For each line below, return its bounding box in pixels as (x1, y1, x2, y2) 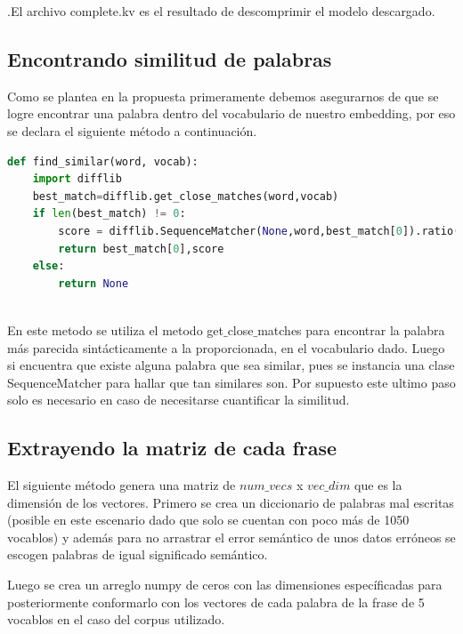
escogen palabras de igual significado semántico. (7, 545, 268, 564)
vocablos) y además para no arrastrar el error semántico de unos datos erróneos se (7, 527, 456, 546)
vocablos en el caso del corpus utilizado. (7, 610, 225, 629)
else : (32, 260, 65, 273)
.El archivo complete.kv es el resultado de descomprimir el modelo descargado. (7, 2, 435, 20)
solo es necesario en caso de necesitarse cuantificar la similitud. (7, 390, 350, 409)
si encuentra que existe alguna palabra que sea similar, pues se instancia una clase (7, 356, 455, 374)
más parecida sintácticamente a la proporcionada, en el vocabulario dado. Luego (7, 338, 445, 357)
